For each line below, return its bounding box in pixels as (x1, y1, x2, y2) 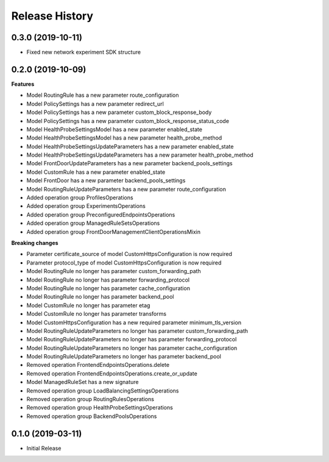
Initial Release (26, 444, 62, 452)
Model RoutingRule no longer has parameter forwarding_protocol (26, 276, 190, 283)
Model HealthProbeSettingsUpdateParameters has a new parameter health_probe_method (26, 151, 254, 158)
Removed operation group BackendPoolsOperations (26, 412, 157, 420)
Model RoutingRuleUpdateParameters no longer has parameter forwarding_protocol (26, 336, 237, 343)
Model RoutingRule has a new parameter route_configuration (26, 91, 179, 99)
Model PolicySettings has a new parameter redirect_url (26, 100, 164, 107)
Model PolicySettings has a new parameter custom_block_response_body (26, 108, 212, 116)
